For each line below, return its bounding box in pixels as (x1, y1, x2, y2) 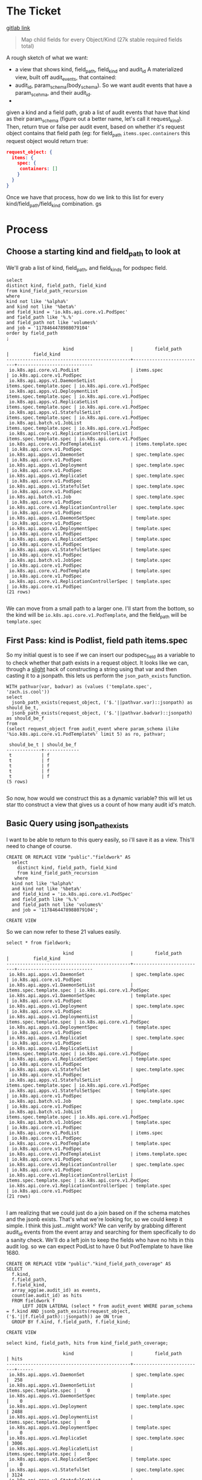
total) (21, 42, 34, 49)
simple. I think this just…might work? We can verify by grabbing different (6, 1222, 186, 1230)
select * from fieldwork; (6, 940, 71, 946)
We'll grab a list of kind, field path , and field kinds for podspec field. (6, 264, 168, 273)
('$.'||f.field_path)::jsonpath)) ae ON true (6, 1313, 122, 1319)
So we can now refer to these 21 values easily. (6, 928, 121, 936)
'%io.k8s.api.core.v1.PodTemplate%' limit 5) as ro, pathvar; (6, 732, 166, 738)
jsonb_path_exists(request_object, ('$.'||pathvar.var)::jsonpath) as (11, 700, 193, 706)
